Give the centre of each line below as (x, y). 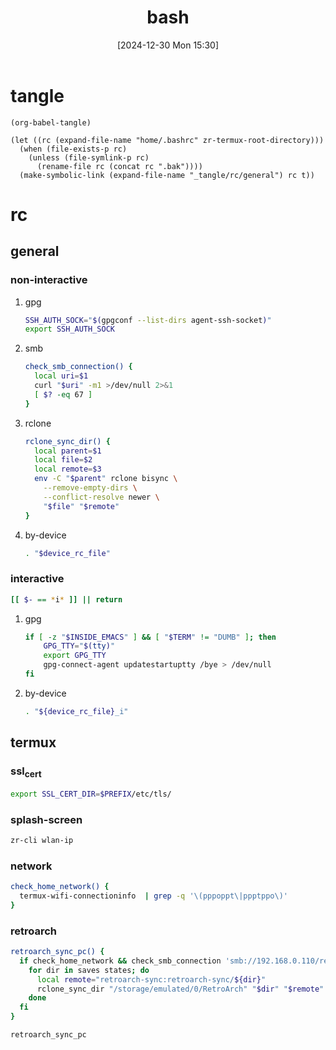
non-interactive (49, 280)
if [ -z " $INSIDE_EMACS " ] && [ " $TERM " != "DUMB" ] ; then (150, 637)
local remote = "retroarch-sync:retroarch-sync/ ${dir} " (151, 979)
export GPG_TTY (75, 656)
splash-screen (46, 819)
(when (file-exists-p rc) (73, 149)
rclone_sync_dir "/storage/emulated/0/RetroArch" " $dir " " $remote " (180, 989)
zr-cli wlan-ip (42, 840)
